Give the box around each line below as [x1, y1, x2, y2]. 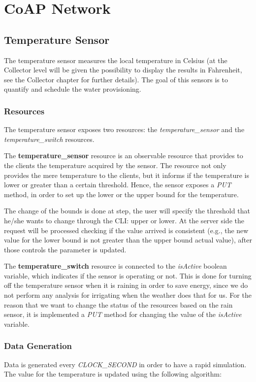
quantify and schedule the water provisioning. [4, 84, 141, 94]
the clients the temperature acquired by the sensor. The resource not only [4, 160, 226, 170]
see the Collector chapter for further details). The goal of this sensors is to [4, 74, 228, 84]
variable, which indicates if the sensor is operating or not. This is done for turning [4, 270, 252, 280]
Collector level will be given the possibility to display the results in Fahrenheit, [4, 65, 242, 75]
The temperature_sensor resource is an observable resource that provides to [4, 150, 243, 161]
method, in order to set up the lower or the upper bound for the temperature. [4, 189, 239, 199]
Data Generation [4, 340, 72, 352]
